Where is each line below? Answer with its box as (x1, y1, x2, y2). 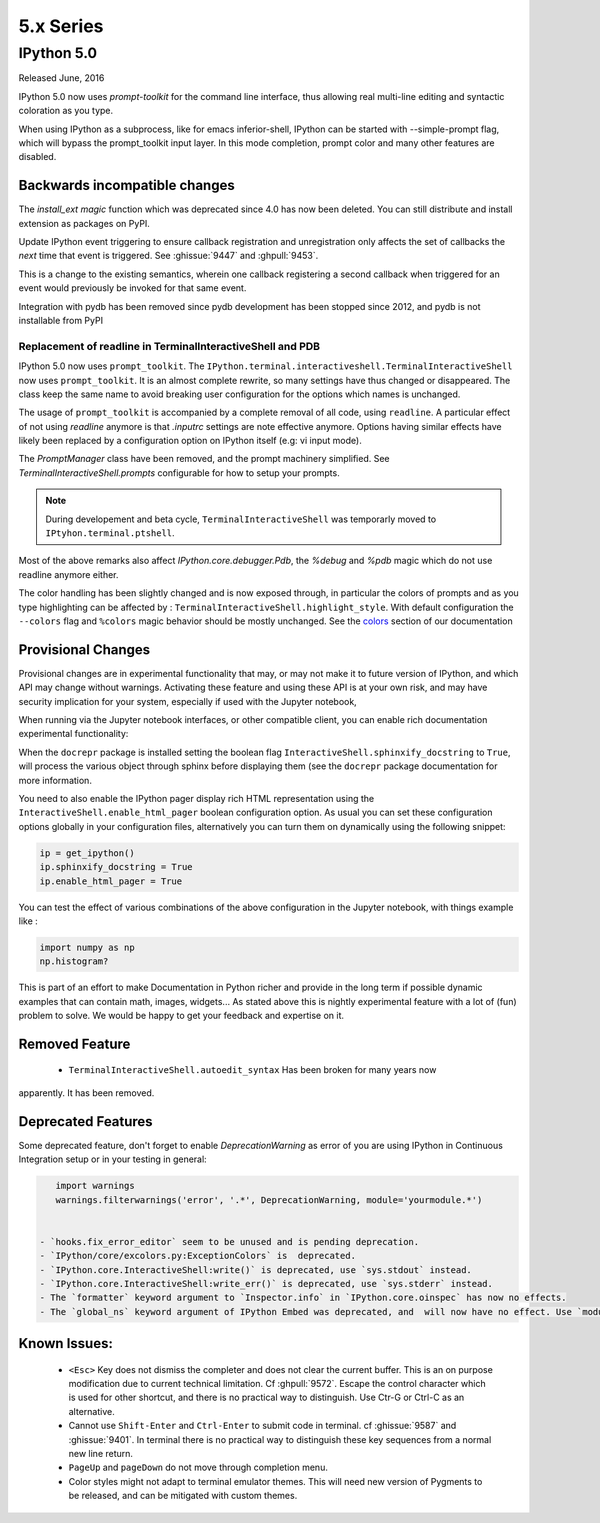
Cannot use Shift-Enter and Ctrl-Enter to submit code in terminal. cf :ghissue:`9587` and (68, 1420, 457, 1432)
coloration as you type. (18, 105, 114, 117)
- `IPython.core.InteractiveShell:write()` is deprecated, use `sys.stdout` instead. (39, 1264, 472, 1275)
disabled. (18, 151, 57, 163)
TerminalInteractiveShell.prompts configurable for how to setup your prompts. (18, 466, 340, 479)
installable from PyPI (18, 314, 104, 326)
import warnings (55, 1180, 135, 1192)
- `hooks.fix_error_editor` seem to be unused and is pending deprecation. (39, 1236, 420, 1247)
